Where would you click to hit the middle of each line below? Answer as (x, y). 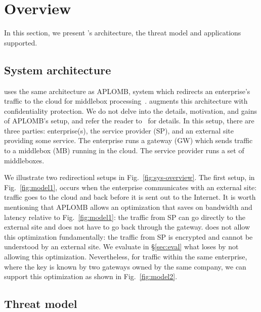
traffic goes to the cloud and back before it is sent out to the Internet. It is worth (130, 197)
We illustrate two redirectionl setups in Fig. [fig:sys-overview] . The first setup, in (129, 177)
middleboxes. (24, 160)
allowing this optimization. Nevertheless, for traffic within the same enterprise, (126, 257)
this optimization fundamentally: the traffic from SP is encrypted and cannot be (128, 236)
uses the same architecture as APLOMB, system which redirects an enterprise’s (127, 91)
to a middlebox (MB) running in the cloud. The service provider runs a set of (124, 150)
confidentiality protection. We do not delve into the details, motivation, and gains (130, 110)
